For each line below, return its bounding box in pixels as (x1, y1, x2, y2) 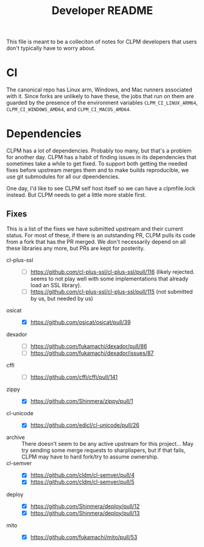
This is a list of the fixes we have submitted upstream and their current (6, 225, 183, 232)
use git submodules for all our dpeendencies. (6, 173, 120, 181)
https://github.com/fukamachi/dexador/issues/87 (30, 349, 154, 357)
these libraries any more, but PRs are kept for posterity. (6, 245, 145, 252)
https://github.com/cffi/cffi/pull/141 (30, 373, 118, 381)
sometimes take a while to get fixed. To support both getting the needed (6, 160, 188, 168)
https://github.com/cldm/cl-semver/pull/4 (30, 471, 135, 479)
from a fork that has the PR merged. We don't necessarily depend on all (6, 238, 186, 245)
